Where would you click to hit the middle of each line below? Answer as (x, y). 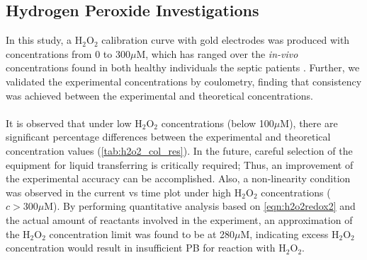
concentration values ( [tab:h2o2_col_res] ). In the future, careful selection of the (179, 150)
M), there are (309, 123)
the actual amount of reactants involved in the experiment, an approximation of (179, 219)
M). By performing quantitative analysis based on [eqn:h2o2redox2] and (200, 206)
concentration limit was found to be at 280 (142, 234)
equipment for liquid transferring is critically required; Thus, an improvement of (180, 164)
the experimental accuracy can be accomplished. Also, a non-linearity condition (178, 178)
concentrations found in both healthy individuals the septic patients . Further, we (183, 67)
